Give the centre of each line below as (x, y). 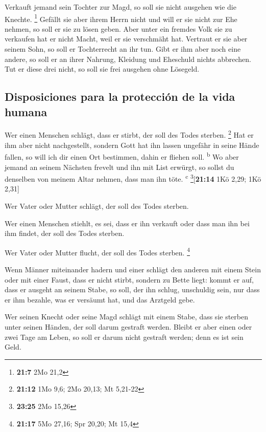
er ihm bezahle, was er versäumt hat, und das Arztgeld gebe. (100, 299)
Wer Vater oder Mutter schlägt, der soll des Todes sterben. (97, 206)
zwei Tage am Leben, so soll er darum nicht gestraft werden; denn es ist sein (124, 337)
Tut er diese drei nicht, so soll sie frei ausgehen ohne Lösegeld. (102, 69)
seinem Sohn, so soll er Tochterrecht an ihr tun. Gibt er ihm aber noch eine (123, 49)
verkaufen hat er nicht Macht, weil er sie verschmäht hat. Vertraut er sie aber (126, 39)
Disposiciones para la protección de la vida (120, 96)
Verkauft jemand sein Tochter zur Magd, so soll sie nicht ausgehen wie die (120, 7)
